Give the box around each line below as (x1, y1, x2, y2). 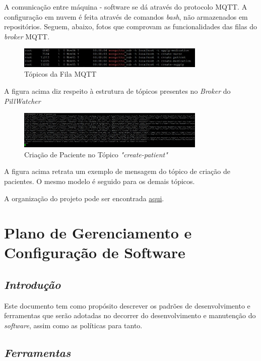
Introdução (4, 277, 61, 292)
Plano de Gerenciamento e (4, 222, 192, 243)
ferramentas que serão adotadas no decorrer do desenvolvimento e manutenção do (4, 310, 256, 321)
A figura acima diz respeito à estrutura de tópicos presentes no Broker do (4, 85, 231, 96)
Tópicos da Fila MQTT (24, 69, 97, 79)
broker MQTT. (4, 31, 50, 41)
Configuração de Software (4, 242, 185, 263)
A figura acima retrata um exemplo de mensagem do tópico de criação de (4, 166, 230, 176)
